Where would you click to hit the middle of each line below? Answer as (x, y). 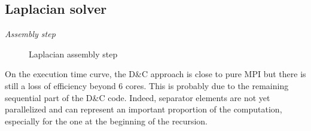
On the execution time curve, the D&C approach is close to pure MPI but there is (155, 74)
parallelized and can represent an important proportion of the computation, (144, 109)
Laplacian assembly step (73, 54)
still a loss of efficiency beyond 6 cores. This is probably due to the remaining (147, 85)
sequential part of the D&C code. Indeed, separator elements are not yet (138, 97)
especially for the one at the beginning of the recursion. (106, 121)
